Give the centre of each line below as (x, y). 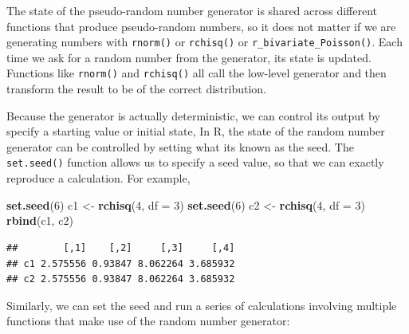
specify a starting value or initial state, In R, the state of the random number (196, 131)
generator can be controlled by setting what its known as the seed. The (180, 146)
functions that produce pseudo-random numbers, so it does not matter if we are (201, 26)
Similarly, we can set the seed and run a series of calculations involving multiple (202, 305)
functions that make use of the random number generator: (148, 321)
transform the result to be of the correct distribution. (136, 89)
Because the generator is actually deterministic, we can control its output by (193, 115)
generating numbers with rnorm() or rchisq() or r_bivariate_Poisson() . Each (204, 42)
